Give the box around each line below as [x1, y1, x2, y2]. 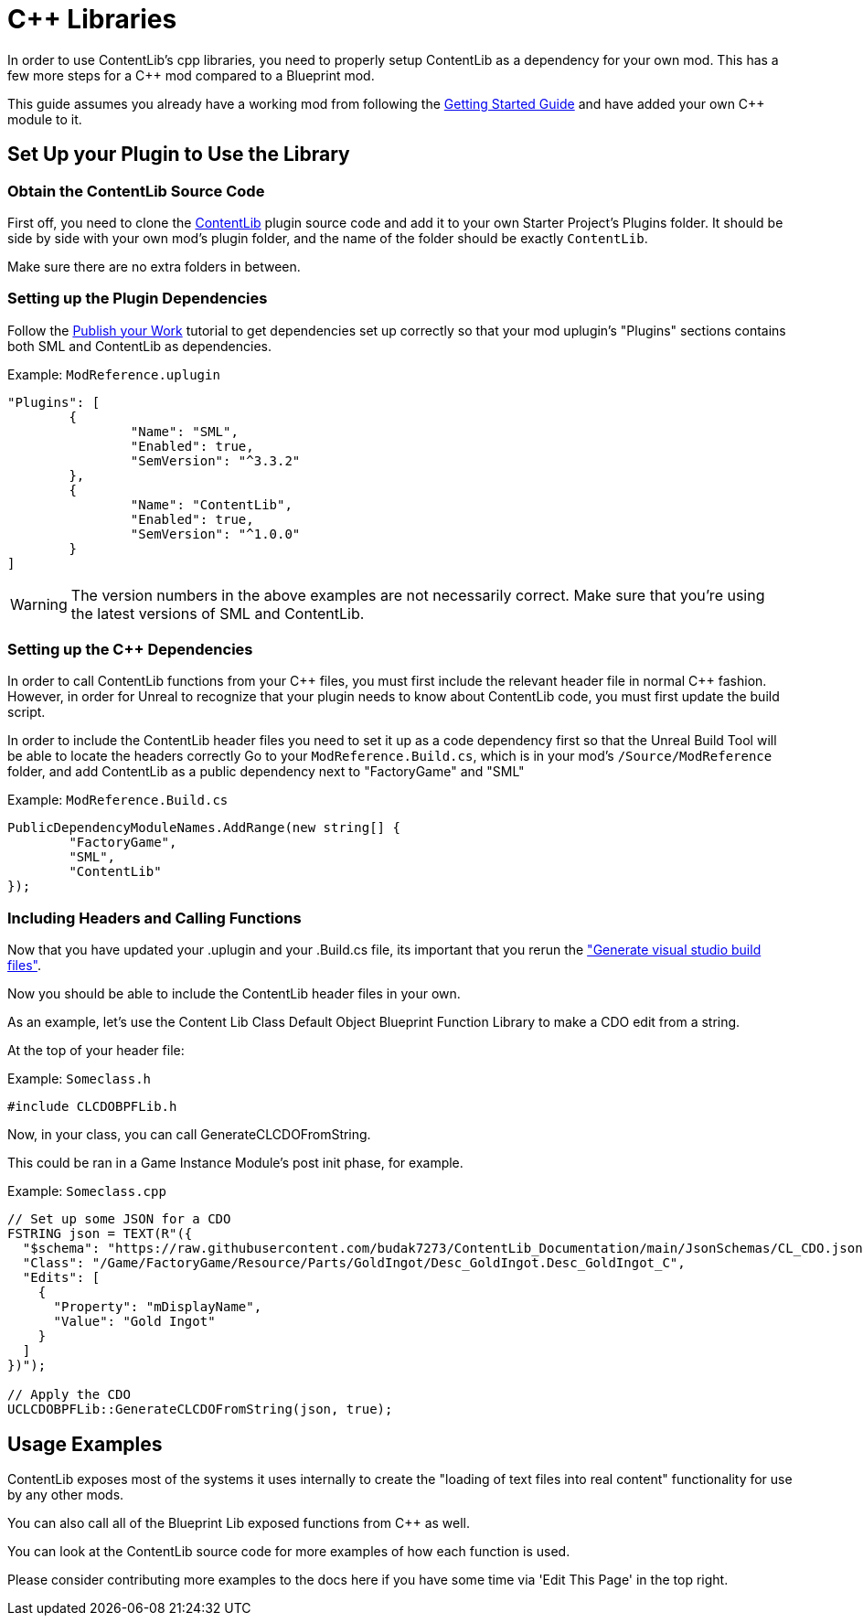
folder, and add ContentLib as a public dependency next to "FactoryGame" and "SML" [7, 763, 525, 780]
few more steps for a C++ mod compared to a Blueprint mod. [7, 67, 375, 83]
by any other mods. [7, 1487, 124, 1503]
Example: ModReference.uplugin [7, 366, 220, 382]
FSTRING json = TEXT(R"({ [7, 1226, 193, 1242]
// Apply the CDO [7, 1387, 131, 1403]
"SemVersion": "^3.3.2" [130, 453, 301, 468]
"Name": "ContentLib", [130, 497, 293, 512]
